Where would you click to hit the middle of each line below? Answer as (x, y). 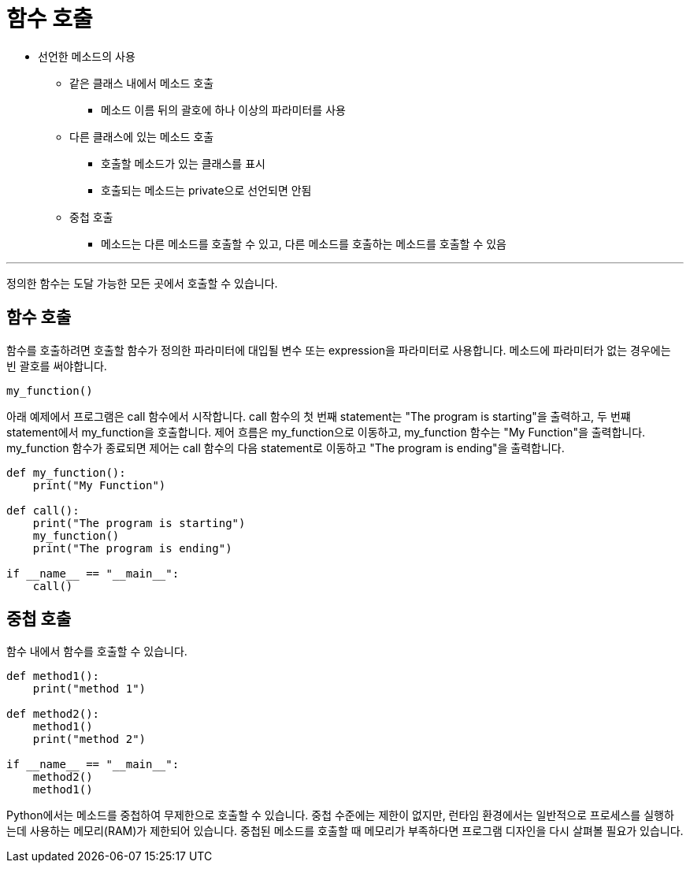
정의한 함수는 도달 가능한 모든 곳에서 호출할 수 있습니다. (142, 283)
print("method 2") (89, 739)
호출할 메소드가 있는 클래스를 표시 (183, 163)
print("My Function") (99, 485)
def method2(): (53, 714)
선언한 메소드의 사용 (87, 56)
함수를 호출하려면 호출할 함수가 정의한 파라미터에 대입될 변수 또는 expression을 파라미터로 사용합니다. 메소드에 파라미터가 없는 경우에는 (339, 350)
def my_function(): (66, 472)
